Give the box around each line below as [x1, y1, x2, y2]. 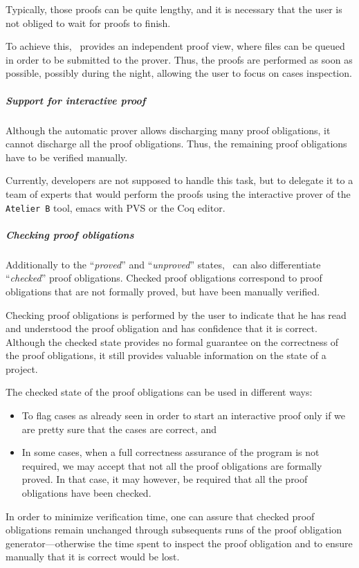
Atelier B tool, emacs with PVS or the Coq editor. [6, 200, 225, 214]
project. [6, 361, 38, 376]
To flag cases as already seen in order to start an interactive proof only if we [21, 408, 346, 423]
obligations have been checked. [21, 486, 151, 500]
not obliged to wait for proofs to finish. [6, 15, 171, 30]
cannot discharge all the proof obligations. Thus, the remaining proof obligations [6, 136, 347, 151]
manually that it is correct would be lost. [6, 549, 180, 564]
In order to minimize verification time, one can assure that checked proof [6, 509, 315, 523]
